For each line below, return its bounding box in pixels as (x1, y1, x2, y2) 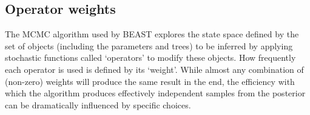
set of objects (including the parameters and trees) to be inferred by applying (5, 39, 293, 52)
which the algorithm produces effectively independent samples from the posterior (5, 87, 306, 99)
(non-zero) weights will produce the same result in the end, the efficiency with (5, 75, 295, 87)
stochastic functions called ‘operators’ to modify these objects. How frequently (5, 51, 296, 64)
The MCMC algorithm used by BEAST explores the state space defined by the (5, 28, 299, 40)
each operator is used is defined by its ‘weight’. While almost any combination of (5, 63, 304, 75)
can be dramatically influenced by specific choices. (5, 98, 191, 111)
